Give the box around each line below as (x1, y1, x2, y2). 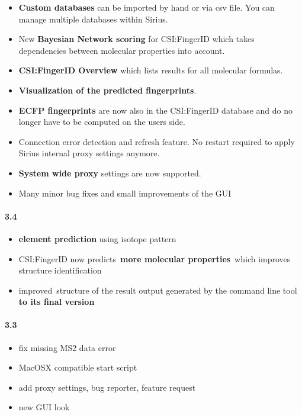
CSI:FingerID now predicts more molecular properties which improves (18, 252, 291, 265)
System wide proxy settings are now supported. (18, 166, 201, 179)
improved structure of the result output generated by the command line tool (18, 284, 297, 296)
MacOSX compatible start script (18, 361, 137, 374)
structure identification (18, 264, 102, 276)
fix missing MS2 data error (18, 341, 116, 353)
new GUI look (18, 401, 70, 413)
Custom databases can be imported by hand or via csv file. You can (18, 1, 275, 13)
